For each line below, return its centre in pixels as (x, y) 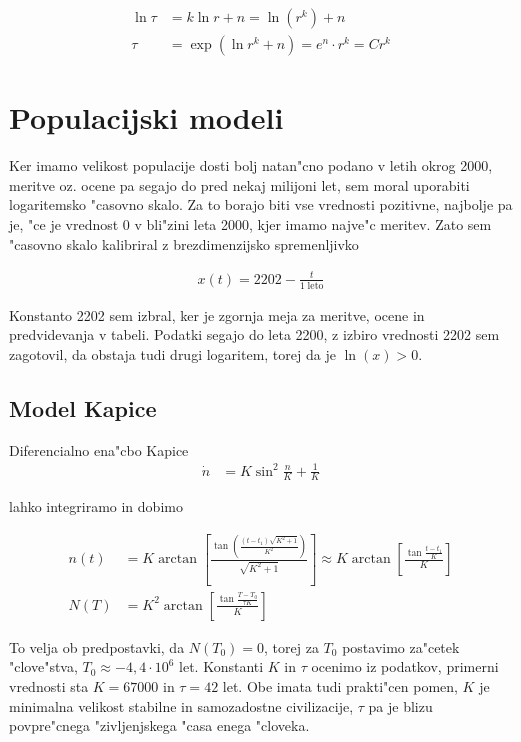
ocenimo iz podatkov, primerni (405, 666)
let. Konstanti (221, 666)
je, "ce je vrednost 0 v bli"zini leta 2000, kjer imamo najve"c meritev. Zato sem (250, 223)
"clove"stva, (43, 666)
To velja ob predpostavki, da (97, 646)
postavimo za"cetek (401, 646)
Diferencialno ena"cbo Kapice (99, 449)
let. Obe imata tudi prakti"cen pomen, (340, 685)
